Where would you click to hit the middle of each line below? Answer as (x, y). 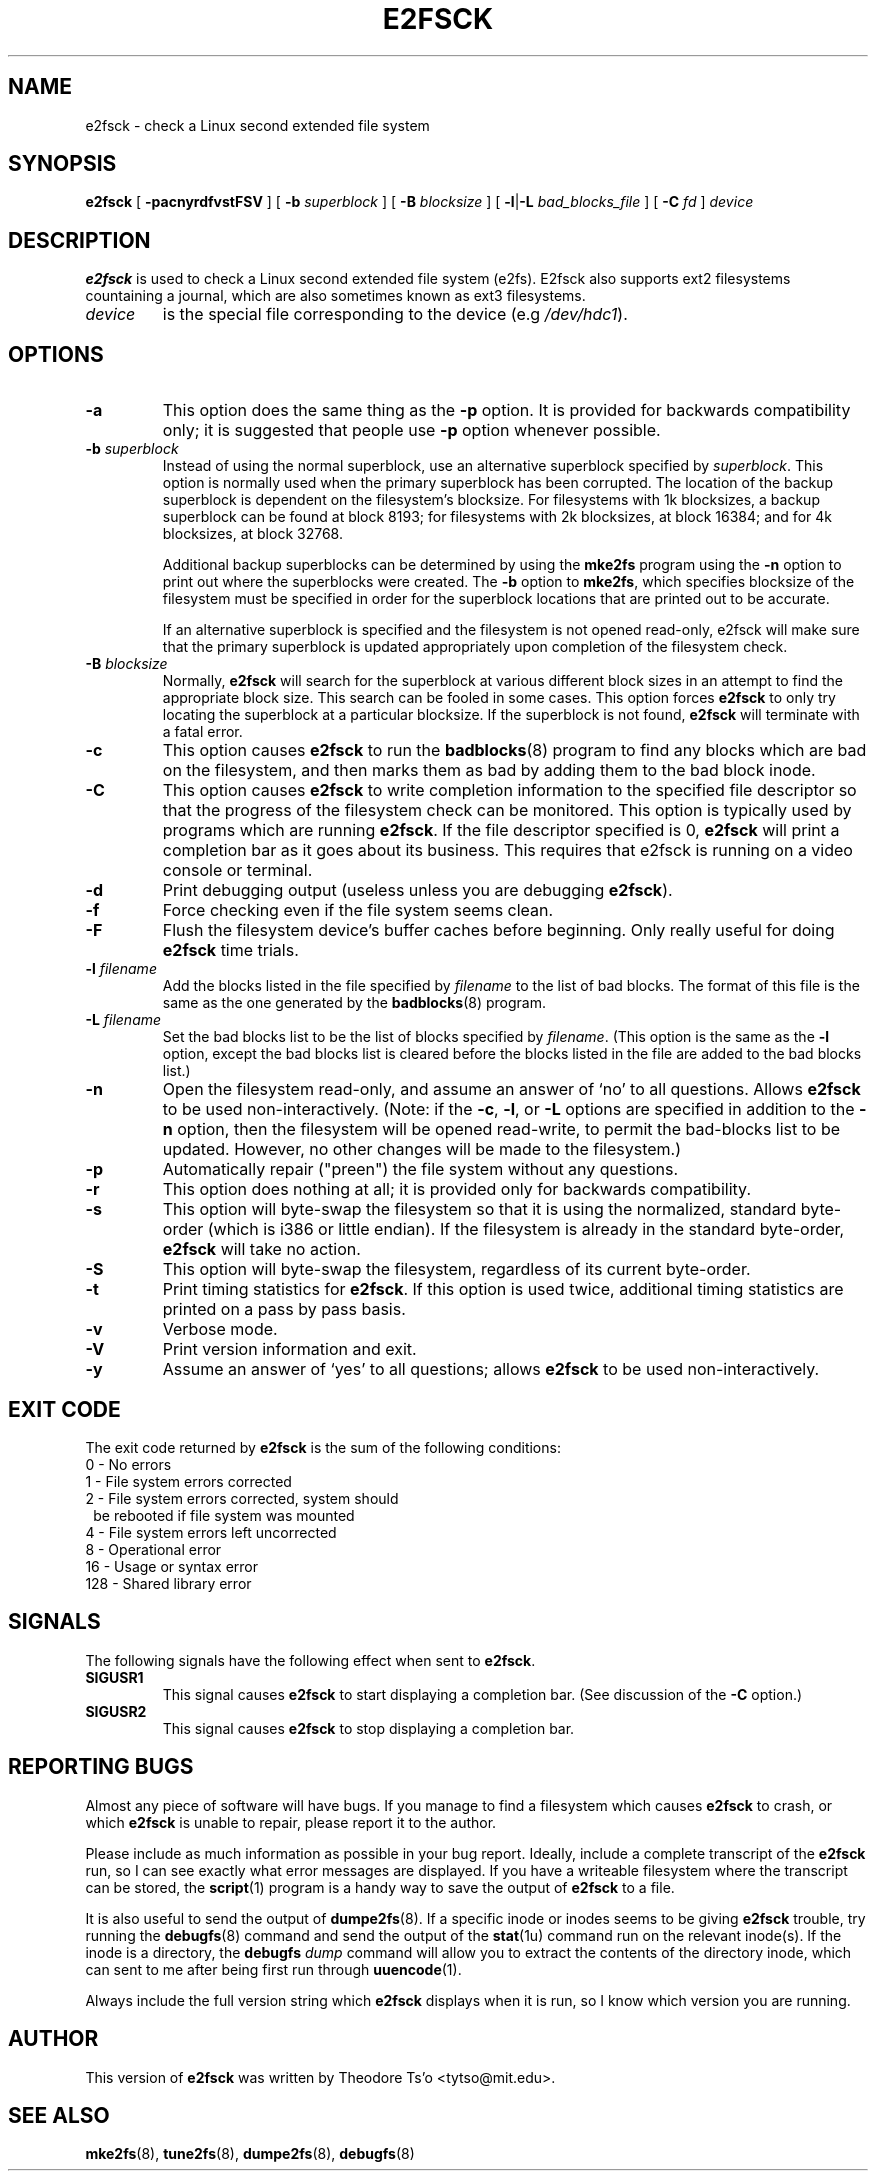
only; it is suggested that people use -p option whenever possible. (411, 430)
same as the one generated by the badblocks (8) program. (354, 1003)
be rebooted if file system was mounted (224, 1515)
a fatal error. (202, 732)
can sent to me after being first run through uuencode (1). (273, 1969)
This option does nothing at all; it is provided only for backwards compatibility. (456, 1189)
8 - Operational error (153, 1549)
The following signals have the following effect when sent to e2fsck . (310, 1660)
